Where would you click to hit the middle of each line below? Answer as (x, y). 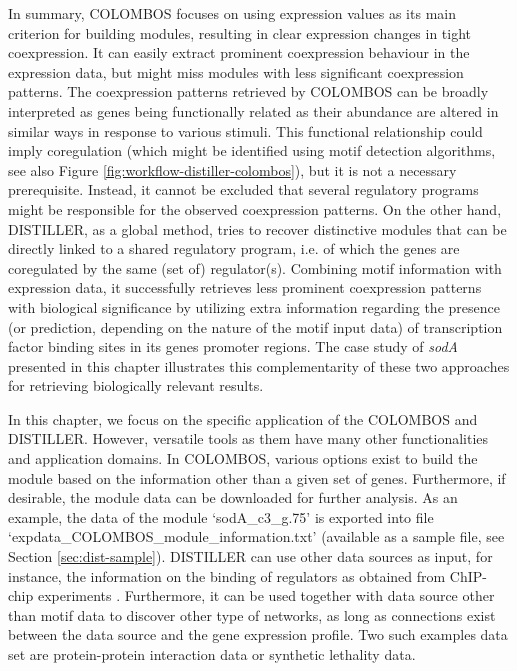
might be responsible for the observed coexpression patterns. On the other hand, (255, 208)
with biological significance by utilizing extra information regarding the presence (254, 306)
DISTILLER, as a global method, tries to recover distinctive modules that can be (257, 228)
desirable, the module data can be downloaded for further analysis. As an (233, 497)
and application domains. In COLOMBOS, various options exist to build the (243, 458)
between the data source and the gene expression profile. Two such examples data (258, 634)
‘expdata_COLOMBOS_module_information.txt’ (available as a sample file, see (256, 536)
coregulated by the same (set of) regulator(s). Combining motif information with (255, 267)
